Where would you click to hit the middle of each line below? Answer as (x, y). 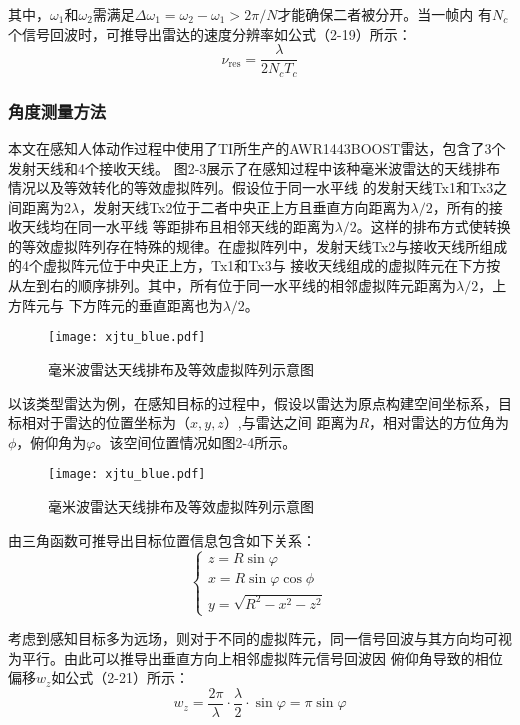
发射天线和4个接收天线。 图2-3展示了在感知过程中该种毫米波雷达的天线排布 (254, 167)
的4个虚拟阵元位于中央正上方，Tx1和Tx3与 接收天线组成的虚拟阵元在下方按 (254, 265)
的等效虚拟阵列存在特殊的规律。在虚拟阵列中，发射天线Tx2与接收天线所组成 (258, 245)
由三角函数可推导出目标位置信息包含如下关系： (162, 539)
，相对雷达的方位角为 (439, 422)
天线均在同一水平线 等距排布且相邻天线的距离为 (178, 226)
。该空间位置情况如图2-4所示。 (196, 441)
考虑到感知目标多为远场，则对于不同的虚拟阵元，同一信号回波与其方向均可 (253, 638)
